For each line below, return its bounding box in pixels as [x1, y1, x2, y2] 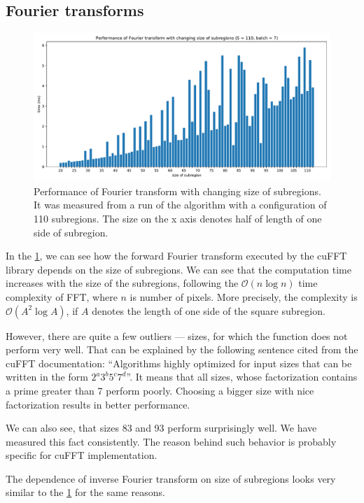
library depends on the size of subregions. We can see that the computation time [6, 262, 351, 276]
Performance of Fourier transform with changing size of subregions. [34, 183, 321, 198]
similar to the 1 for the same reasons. [6, 485, 165, 500]
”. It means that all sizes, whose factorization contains [126, 369, 358, 384]
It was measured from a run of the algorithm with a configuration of [34, 197, 327, 212]
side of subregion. [34, 225, 108, 239]
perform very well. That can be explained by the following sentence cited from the [6, 342, 358, 357]
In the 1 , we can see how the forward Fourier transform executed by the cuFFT [6, 248, 347, 263]
